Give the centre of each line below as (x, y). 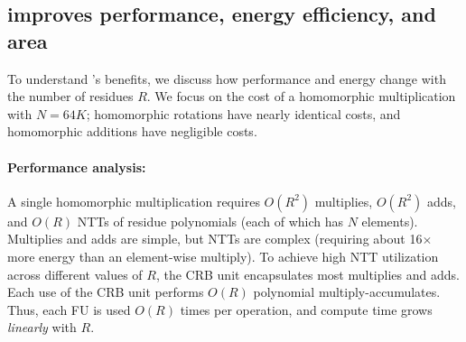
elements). (390, 221)
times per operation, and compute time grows (306, 309)
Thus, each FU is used (69, 309)
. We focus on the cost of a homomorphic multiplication (301, 96)
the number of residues (70, 96)
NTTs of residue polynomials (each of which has (210, 221)
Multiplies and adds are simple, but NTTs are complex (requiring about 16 (215, 239)
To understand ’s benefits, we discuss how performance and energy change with (227, 78)
